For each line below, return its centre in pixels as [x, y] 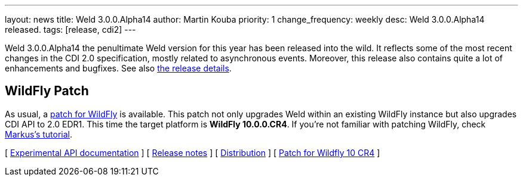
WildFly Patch [47, 91]
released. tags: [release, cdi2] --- [70, 29]
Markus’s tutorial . [39, 134]
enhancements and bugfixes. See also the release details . [118, 68]
